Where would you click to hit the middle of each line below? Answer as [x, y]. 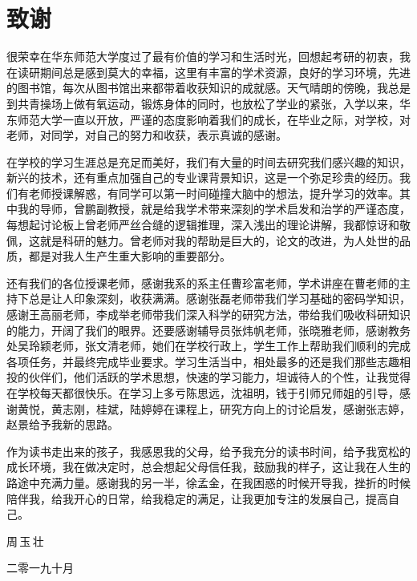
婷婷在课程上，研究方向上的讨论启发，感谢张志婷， [275, 408]
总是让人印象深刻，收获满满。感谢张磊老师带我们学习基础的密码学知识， [219, 299]
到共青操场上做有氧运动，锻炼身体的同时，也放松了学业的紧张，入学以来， [203, 103]
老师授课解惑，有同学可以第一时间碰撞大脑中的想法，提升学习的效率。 [214, 193]
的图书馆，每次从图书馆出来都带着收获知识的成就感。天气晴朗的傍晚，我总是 [208, 88]
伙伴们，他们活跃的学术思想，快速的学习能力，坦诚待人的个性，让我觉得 [219, 377]
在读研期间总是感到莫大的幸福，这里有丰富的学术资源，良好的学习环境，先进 [208, 72]
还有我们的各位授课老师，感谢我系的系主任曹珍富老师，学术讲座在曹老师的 [203, 282]
